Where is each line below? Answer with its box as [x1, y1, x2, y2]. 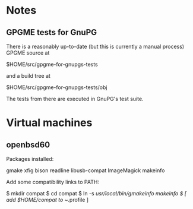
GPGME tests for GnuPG [6, 27, 97, 37]
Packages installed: [6, 156, 54, 162]
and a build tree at [6, 72, 50, 79]
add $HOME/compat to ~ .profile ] [6, 197, 89, 203]
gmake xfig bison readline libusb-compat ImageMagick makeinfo [6, 167, 165, 174]
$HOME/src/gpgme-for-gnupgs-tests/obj [6, 84, 107, 91]
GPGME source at [6, 49, 50, 56]
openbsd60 [6, 140, 50, 150]
